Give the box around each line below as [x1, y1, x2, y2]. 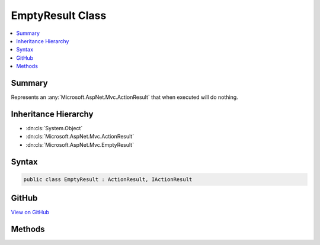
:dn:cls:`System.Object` [25, 124, 83, 131]
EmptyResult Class [11, 9, 107, 22]
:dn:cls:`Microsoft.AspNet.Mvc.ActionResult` [25, 133, 135, 140]
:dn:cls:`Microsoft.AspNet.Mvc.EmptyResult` [25, 141, 135, 148]
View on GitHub [11, 209, 50, 216]
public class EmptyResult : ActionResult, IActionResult [23, 176, 193, 183]
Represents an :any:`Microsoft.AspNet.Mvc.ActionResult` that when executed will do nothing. [11, 94, 238, 101]
